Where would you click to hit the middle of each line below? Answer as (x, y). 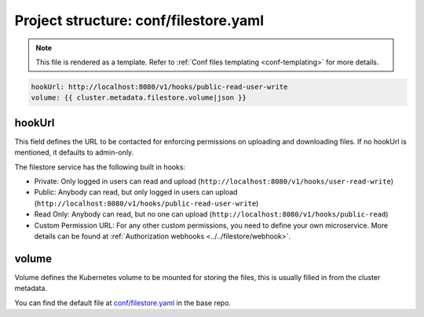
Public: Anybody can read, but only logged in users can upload (136, 192)
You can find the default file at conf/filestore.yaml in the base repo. (123, 303)
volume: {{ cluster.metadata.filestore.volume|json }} (139, 98)
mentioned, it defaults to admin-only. (74, 152)
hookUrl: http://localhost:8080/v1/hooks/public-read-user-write (159, 87)
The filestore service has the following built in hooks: (100, 167)
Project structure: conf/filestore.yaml (139, 20)
